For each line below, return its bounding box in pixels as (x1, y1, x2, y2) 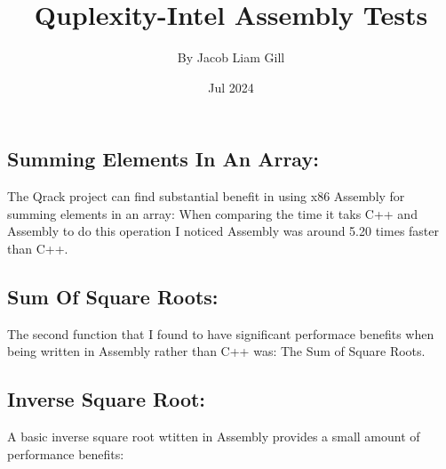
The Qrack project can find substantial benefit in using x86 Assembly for (7, 187, 405, 206)
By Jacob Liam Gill (177, 48, 285, 67)
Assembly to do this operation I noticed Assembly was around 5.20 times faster (7, 222, 440, 240)
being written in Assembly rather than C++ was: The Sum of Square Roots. (7, 342, 426, 360)
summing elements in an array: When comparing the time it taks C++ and (7, 204, 418, 222)
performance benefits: (7, 444, 124, 463)
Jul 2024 (208, 77, 254, 96)
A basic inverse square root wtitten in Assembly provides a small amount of (7, 427, 420, 446)
